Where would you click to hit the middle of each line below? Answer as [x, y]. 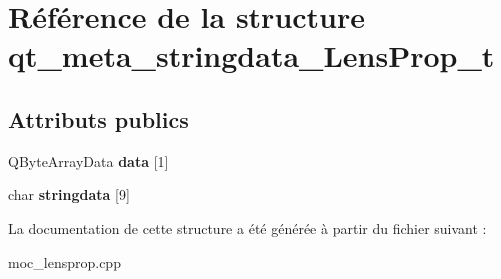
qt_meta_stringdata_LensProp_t [251, 55]
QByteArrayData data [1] [88, 160]
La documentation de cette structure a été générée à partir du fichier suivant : [247, 227]
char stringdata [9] [69, 194]
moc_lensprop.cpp [64, 261]
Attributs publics [98, 118]
